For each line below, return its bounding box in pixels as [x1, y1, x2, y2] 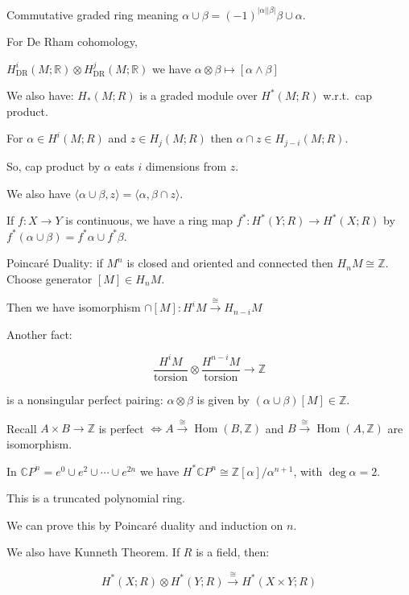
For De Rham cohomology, [6, 33, 138, 50]
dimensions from [146, 157, 227, 174]
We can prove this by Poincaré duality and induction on [6, 516, 283, 533]
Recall [6, 419, 37, 436]
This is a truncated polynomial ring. [6, 490, 185, 506]
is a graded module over [139, 87, 258, 104]
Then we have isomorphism [6, 299, 141, 316]
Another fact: [6, 325, 72, 342]
